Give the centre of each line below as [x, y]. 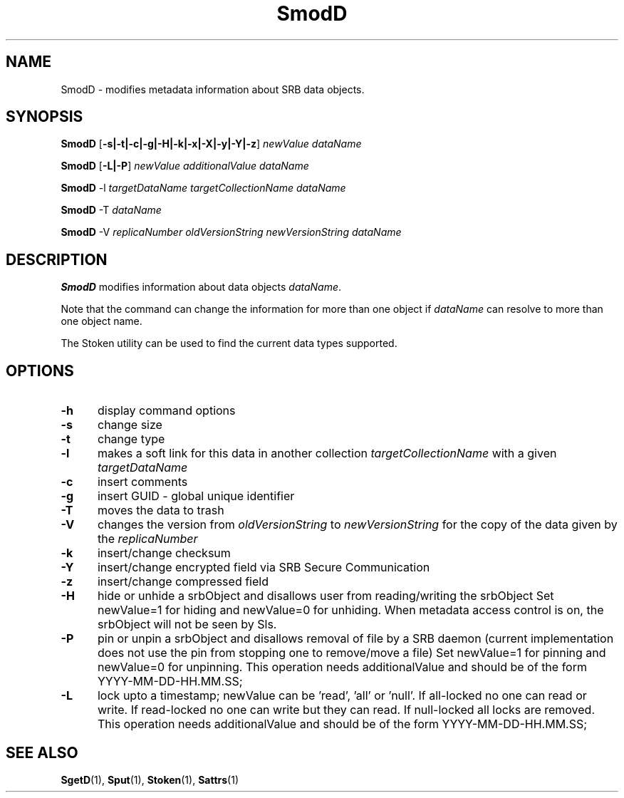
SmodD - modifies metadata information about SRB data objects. [213, 89]
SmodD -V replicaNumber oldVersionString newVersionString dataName [231, 232]
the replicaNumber [147, 539]
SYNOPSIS [45, 117]
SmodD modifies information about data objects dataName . [201, 287]
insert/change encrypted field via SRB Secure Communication [264, 568]
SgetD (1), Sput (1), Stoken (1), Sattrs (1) [150, 779]
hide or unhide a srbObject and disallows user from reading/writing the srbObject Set [326, 596]
